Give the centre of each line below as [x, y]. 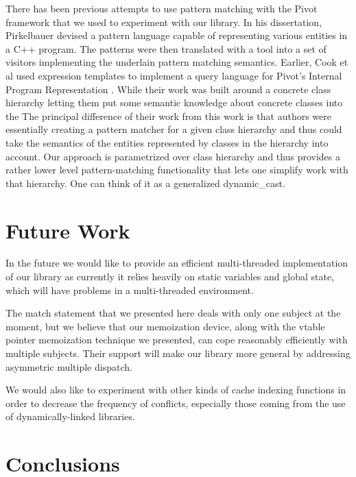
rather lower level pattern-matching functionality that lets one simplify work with [177, 170]
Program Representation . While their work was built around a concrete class [168, 89]
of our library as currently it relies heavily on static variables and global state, [170, 277]
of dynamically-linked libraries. [70, 416]
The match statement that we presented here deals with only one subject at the [173, 313]
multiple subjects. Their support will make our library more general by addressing [178, 353]
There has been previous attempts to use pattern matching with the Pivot [162, 8]
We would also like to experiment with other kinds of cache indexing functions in [176, 390]
